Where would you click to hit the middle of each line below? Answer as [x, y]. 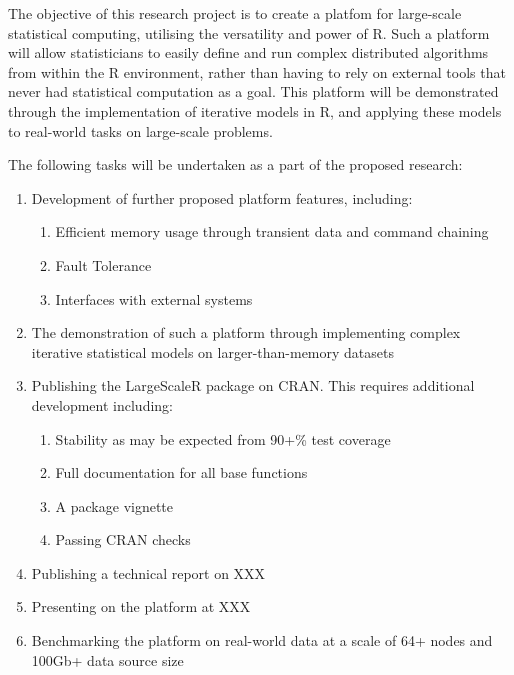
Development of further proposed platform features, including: [222, 197]
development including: [102, 404]
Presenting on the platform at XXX [141, 606]
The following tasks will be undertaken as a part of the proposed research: [235, 164]
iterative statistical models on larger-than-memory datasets [212, 351]
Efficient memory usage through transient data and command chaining [272, 231]
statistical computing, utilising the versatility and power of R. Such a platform [249, 32]
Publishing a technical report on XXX [148, 572]
